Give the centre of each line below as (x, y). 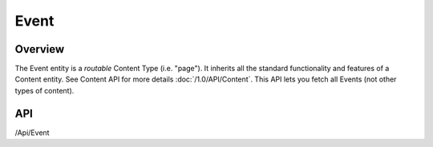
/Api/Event (32, 133)
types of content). (45, 90)
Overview (40, 49)
